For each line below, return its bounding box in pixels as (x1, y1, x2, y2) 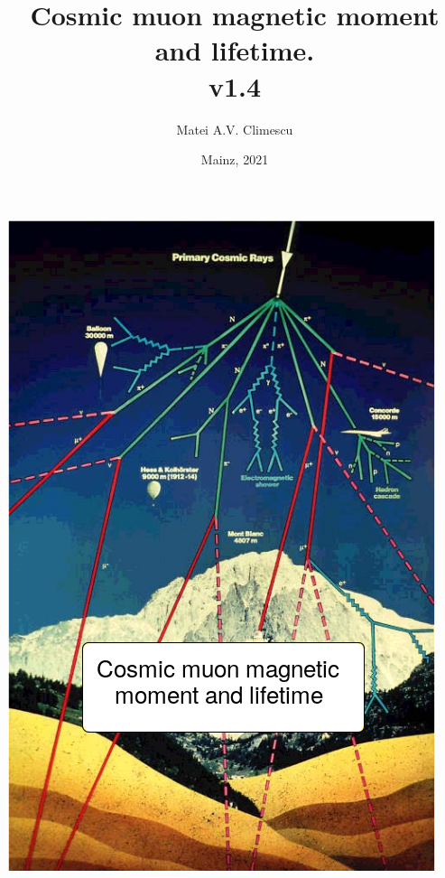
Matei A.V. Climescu (176, 119, 293, 138)
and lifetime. (154, 32, 315, 69)
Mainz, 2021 (200, 150, 269, 169)
